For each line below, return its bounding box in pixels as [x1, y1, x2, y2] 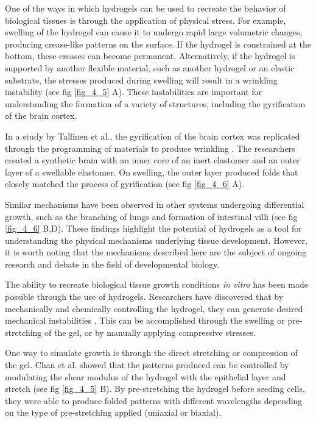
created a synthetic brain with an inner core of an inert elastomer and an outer [5, 154, 300, 166]
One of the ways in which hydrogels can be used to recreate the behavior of [5, 2, 286, 14]
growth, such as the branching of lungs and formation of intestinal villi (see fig [5, 210, 298, 222]
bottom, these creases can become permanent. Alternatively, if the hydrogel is [5, 49, 295, 62]
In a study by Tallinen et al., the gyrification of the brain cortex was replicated [5, 129, 300, 142]
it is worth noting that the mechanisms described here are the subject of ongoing [5, 246, 307, 258]
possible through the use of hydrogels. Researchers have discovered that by [5, 290, 284, 303]
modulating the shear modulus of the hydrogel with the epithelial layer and [5, 370, 286, 383]
